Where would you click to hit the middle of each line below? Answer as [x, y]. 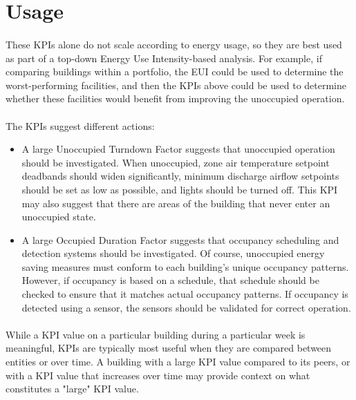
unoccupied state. [59, 217]
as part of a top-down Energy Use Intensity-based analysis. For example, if [164, 58]
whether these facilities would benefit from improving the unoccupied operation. [175, 98]
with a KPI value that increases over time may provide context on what [158, 375]
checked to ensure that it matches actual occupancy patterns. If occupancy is [185, 294]
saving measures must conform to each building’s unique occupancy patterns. [185, 266]
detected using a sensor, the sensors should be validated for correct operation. [186, 307]
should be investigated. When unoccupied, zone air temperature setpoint [176, 162]
